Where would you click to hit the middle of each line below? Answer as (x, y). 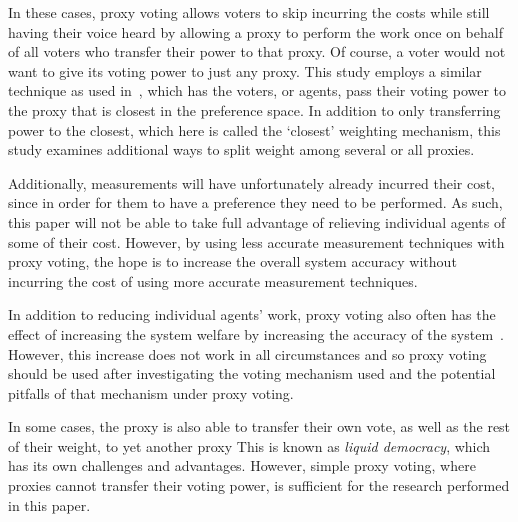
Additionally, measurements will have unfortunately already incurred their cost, (252, 182)
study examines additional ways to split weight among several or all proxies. (241, 149)
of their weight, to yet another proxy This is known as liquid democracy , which (249, 445)
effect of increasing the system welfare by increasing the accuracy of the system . (256, 333)
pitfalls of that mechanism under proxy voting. (151, 392)
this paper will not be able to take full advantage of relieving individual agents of (257, 221)
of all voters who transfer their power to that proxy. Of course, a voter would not (257, 51)
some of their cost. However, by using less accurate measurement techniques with (256, 241)
